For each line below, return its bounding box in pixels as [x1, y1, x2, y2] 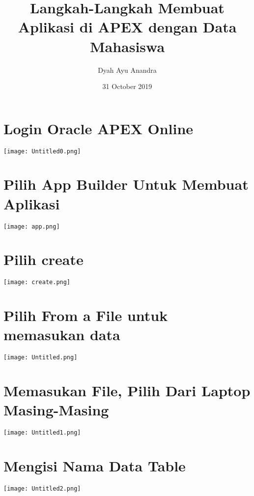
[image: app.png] [3, 223, 60, 230]
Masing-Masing [3, 400, 109, 420]
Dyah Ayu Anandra [98, 64, 157, 75]
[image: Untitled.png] [3, 354, 78, 361]
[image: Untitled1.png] [3, 429, 81, 437]
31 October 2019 [102, 81, 152, 91]
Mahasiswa [89, 36, 165, 56]
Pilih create [3, 249, 84, 269]
